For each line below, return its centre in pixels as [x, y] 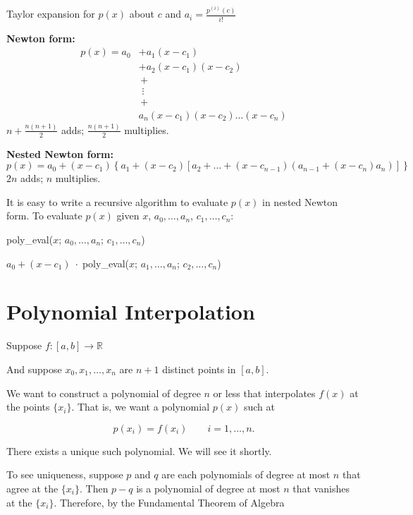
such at [259, 407]
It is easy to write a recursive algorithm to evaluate [117, 201]
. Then [94, 488]
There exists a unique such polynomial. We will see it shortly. [139, 450]
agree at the [32, 488]
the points [28, 407]
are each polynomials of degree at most [246, 474]
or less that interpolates [264, 393]
